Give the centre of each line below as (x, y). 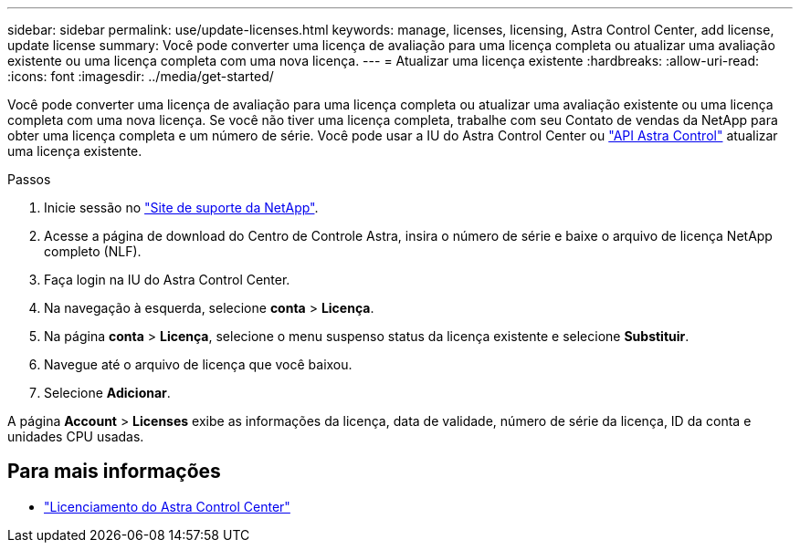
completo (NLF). (93, 251)
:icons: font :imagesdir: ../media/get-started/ (141, 76)
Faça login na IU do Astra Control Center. (167, 280)
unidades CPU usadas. (76, 436)
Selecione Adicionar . (107, 393)
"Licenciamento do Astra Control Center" (167, 506)
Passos (29, 179)
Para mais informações (114, 472)
